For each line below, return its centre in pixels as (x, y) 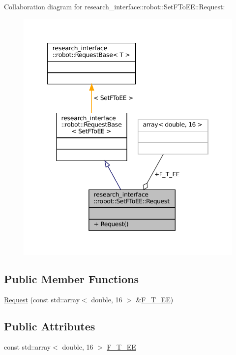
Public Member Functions (71, 279)
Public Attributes (50, 326)
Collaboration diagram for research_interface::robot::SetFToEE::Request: (115, 6)
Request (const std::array (42, 299)
